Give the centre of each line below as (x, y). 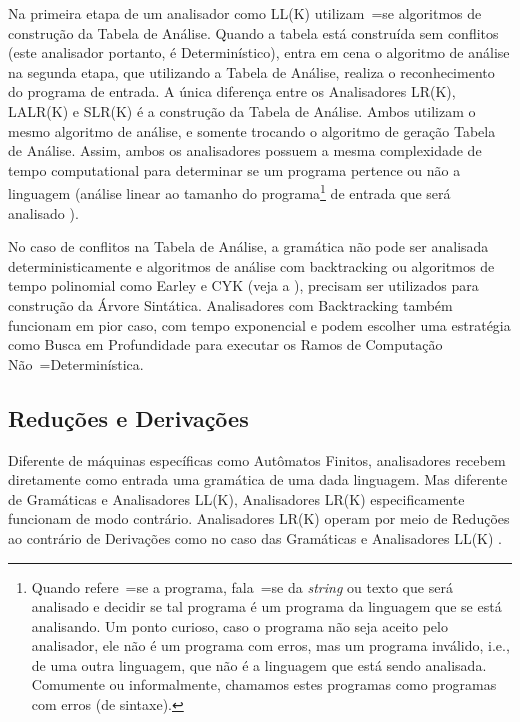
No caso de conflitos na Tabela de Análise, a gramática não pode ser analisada (248, 246)
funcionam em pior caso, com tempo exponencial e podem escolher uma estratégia (259, 324)
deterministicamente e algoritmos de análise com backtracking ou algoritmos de (251, 265)
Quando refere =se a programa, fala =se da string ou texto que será (242, 586)
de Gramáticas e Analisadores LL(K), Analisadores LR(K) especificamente (236, 498)
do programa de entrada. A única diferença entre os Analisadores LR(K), (232, 91)
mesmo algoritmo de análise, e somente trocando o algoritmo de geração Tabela (252, 130)
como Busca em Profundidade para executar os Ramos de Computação (225, 344)
